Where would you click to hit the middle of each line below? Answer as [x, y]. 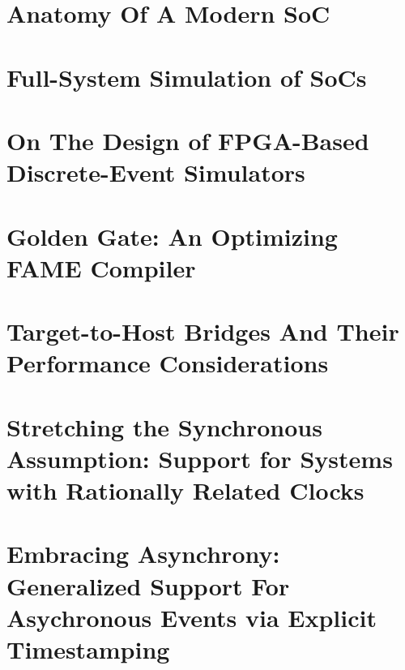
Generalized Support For [148, 585]
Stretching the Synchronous [164, 426]
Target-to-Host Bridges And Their [203, 331]
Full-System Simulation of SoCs [187, 77]
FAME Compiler [101, 267]
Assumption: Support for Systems [200, 458]
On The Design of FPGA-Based [188, 140]
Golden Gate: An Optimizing [172, 236]
